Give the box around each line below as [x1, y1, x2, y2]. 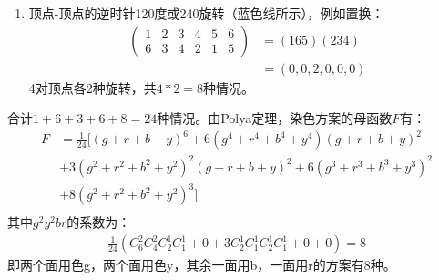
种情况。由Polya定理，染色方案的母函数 [157, 109, 393, 128]
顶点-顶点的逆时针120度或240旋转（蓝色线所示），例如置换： [28, 4, 384, 22]
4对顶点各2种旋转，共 [28, 78, 157, 97]
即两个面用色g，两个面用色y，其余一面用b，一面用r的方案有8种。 [7, 255, 396, 275]
